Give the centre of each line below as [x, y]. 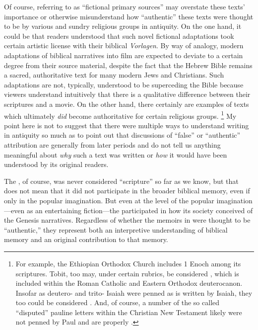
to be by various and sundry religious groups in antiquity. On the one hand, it [123, 26]
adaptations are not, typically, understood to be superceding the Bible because [124, 84]
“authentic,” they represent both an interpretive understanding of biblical [116, 229]
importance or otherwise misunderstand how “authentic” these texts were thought [129, 16]
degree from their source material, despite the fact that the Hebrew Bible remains [128, 65]
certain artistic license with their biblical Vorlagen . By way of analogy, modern [124, 45]
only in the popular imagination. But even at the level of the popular [109, 200]
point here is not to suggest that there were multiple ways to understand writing [127, 125]
